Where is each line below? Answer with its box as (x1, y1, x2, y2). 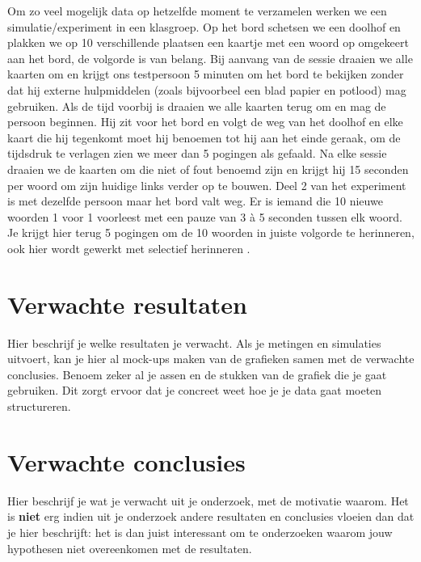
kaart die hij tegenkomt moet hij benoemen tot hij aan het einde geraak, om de (7, 129, 401, 146)
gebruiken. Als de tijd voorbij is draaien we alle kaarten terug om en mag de (7, 97, 386, 114)
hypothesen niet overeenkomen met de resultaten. (7, 539, 252, 556)
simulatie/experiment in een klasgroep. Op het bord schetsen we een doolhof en (7, 18, 401, 35)
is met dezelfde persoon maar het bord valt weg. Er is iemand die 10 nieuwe (7, 192, 383, 209)
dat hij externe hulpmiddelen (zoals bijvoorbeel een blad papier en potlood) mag (7, 81, 406, 98)
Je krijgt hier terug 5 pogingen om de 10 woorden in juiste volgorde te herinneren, (7, 224, 415, 241)
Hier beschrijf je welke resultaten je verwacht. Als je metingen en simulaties (7, 334, 381, 351)
